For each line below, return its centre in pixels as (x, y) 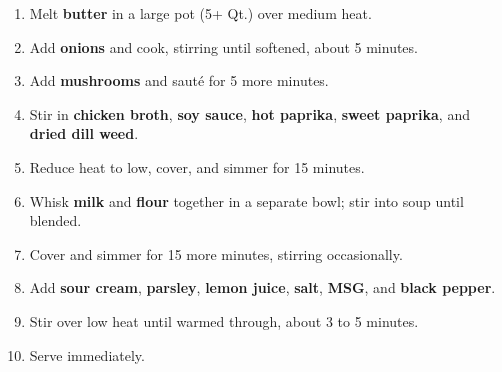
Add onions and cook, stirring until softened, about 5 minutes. (223, 46)
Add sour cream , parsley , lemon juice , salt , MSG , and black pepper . (262, 287)
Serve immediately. (87, 354)
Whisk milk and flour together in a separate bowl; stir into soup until (246, 200)
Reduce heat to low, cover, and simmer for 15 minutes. (197, 166)
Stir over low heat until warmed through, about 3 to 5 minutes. (224, 320)
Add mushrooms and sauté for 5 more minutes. (179, 80)
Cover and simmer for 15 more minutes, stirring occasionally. (216, 253)
